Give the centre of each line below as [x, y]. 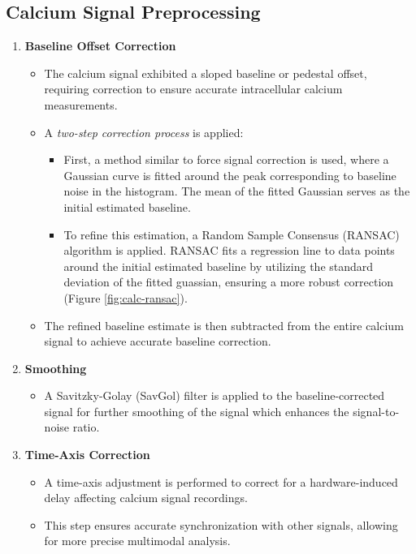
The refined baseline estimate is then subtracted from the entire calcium [224, 325]
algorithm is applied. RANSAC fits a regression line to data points [229, 250]
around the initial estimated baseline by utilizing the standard [219, 266]
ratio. [86, 427]
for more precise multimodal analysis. [137, 541]
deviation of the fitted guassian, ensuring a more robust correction [229, 282]
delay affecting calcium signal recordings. [146, 498]
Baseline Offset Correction [100, 46]
